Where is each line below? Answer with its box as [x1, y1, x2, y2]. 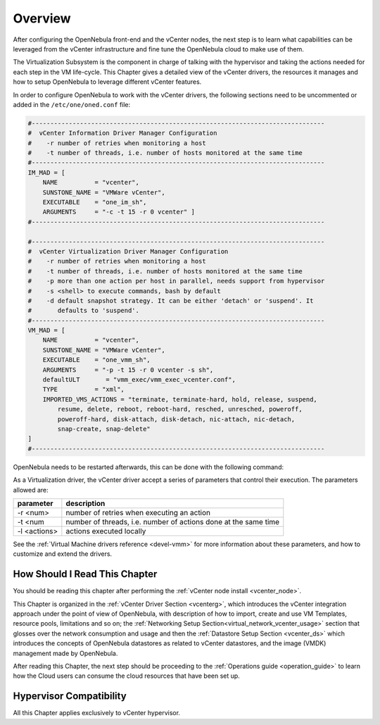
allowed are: [13, 485, 49, 494]
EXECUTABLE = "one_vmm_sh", [42, 356, 151, 364]
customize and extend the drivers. [13, 550, 113, 558]
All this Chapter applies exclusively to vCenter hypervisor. [13, 709, 181, 717]
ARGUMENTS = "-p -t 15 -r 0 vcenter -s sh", [42, 366, 214, 373]
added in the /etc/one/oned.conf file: [13, 100, 131, 109]
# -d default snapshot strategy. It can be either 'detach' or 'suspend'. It [27, 297, 314, 304]
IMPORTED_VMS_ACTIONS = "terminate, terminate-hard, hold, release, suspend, [42, 395, 318, 403]
